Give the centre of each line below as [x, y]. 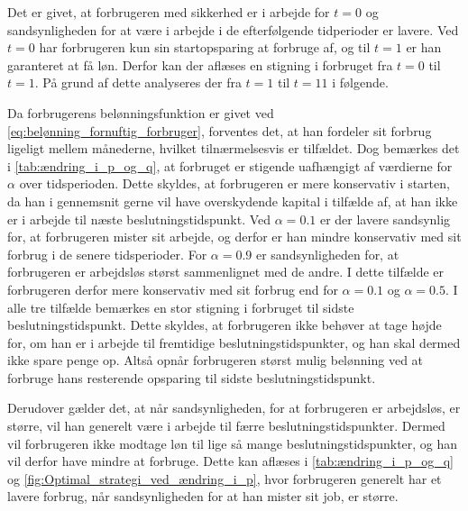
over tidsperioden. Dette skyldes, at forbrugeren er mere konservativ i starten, [234, 183]
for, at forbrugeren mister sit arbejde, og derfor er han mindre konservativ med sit [234, 237]
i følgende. [360, 82]
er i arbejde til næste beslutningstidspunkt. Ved [139, 219]
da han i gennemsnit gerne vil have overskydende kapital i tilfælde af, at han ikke [233, 201]
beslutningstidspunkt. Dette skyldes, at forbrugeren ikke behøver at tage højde [225, 325]
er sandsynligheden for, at [327, 254]
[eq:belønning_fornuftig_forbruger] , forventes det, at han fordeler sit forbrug [220, 130]
